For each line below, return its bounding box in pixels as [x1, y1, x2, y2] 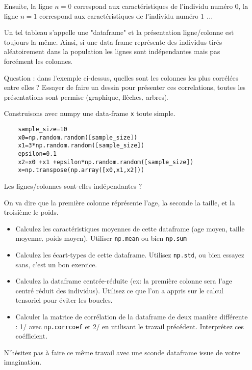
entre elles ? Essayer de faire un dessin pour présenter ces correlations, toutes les [4, 82, 246, 92]
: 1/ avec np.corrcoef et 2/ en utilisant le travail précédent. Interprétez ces [15, 321, 244, 331]
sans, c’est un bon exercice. [15, 259, 97, 269]
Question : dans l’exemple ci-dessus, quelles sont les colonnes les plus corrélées [4, 72, 239, 83]
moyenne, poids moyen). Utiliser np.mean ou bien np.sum [15, 233, 187, 243]
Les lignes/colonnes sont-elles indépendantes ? [4, 180, 142, 191]
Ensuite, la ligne [4, 1, 53, 11]
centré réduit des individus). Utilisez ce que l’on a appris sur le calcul [15, 285, 224, 295]
